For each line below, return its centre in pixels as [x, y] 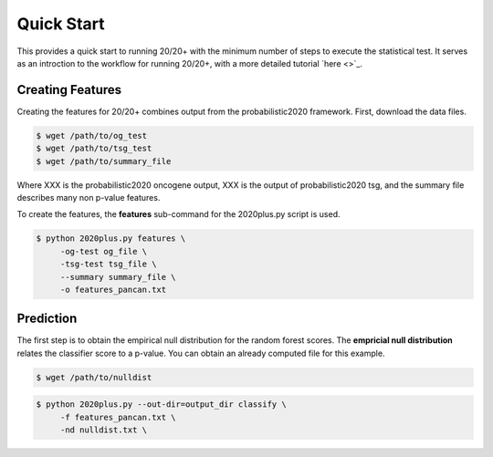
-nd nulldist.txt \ [104, 430]
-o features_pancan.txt [113, 289]
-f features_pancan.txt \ [118, 417]
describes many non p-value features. [89, 197]
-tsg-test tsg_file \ [108, 264]
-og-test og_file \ [104, 251]
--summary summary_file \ [118, 277]
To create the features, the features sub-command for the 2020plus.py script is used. [178, 214]
